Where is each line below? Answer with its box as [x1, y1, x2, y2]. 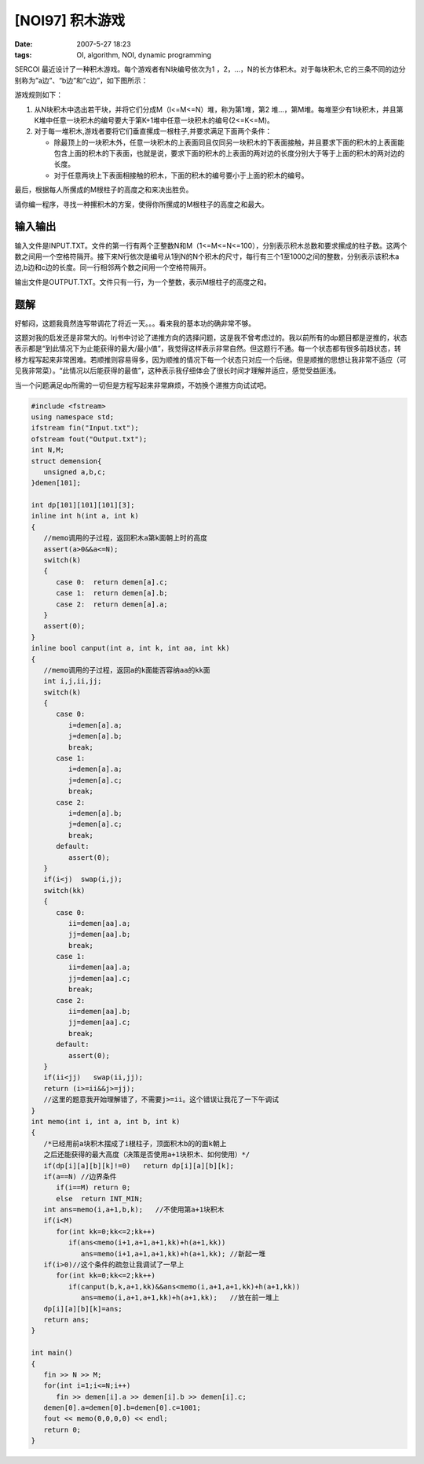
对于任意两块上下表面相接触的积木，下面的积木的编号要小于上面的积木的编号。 [53, 170, 309, 180]
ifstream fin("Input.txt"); [31, 423, 139, 433]
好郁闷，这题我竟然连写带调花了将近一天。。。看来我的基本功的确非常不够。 [14, 319, 255, 328]
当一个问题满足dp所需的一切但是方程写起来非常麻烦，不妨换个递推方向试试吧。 [14, 380, 271, 389]
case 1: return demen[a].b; [56, 588, 168, 598]
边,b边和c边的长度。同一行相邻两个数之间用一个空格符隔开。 [14, 263, 211, 272]
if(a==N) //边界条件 [43, 1172, 117, 1181]
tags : [14, 50, 32, 59]
